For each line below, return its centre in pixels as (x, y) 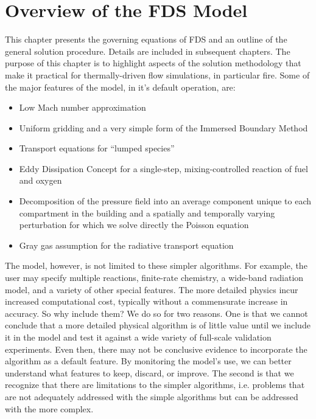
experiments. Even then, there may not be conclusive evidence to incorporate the (156, 349)
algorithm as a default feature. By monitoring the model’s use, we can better (148, 361)
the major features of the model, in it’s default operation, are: (120, 87)
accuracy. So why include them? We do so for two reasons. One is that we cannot (156, 313)
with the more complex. (49, 408)
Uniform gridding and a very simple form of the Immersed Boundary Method (163, 127)
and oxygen (40, 180)
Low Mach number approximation (83, 107)
